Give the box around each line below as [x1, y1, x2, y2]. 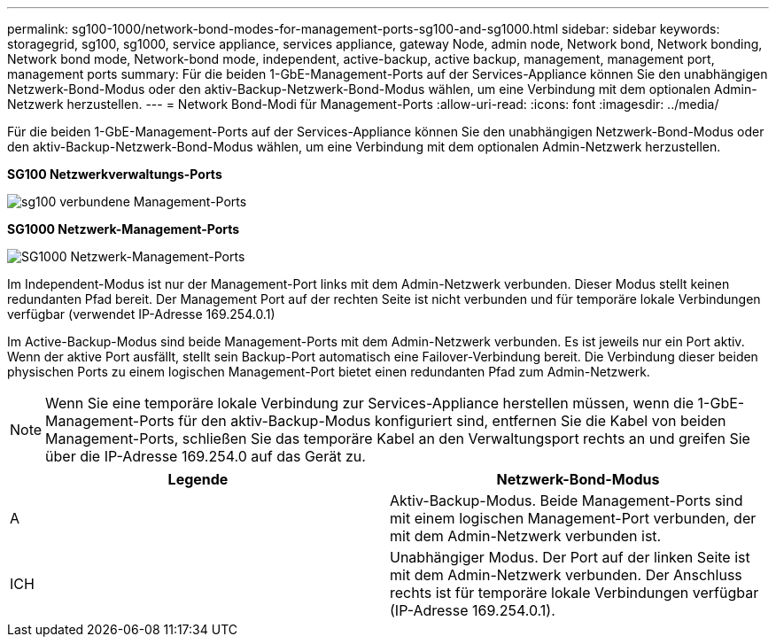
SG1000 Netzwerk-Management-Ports [7, 221, 240, 237]
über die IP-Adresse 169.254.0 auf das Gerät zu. [45, 447, 366, 465]
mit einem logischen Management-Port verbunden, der [390, 509, 757, 527]
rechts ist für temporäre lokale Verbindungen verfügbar [390, 584, 759, 601]
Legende [167, 470, 229, 488]
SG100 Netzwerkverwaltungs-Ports [7, 167, 222, 182]
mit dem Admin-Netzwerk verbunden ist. [390, 527, 662, 545]
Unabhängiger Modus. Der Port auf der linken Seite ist [390, 548, 750, 566]
